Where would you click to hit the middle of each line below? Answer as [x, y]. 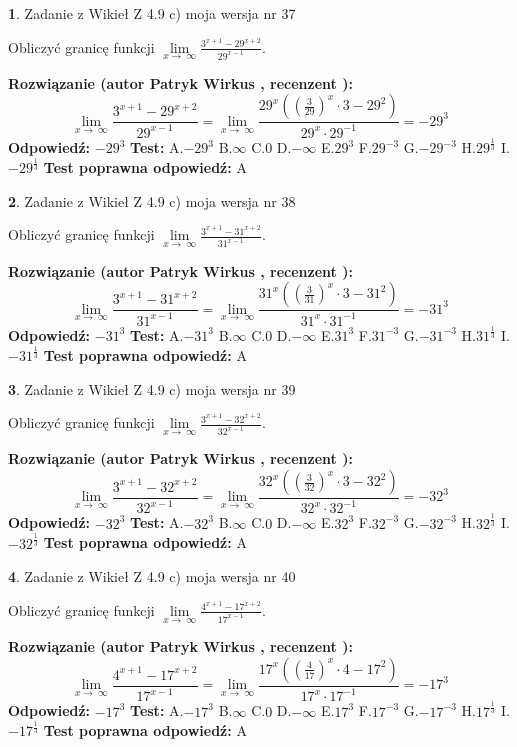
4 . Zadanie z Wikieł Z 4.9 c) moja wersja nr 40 [152, 576]
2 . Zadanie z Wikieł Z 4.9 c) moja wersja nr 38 [152, 200]
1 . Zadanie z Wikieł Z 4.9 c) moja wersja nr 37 [152, 13]
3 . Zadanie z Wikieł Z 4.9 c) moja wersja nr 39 [152, 388]
